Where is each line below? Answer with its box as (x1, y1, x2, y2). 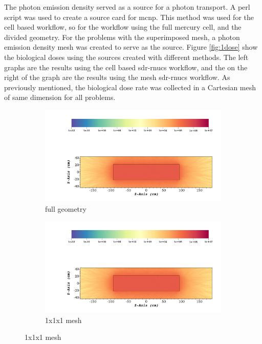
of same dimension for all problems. (4, 92, 116, 103)
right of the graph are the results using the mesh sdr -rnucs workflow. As (4, 72, 230, 83)
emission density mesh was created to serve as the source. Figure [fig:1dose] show (4, 42, 258, 52)
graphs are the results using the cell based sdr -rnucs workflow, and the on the (4, 62, 248, 72)
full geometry (45, 203, 86, 214)
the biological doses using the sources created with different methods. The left (4, 51, 249, 62)
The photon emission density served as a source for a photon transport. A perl (4, 2, 250, 12)
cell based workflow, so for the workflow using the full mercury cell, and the (4, 22, 242, 32)
